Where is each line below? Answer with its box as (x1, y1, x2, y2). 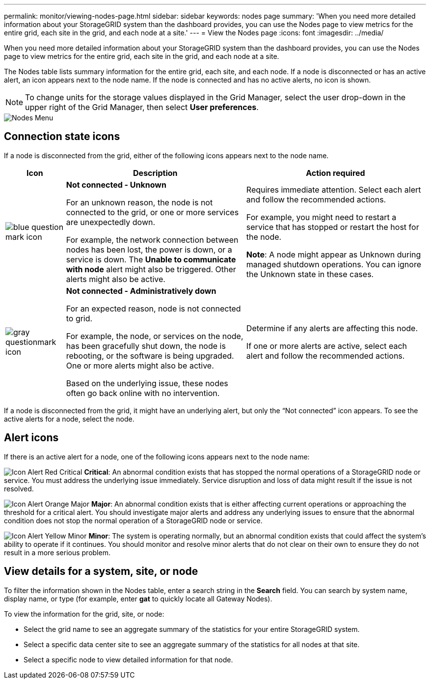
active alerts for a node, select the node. (4, 414, 134, 423)
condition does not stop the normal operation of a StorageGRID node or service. (4, 516, 263, 525)
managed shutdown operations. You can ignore (246, 259, 421, 269)
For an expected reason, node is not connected (66, 303, 241, 313)
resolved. (4, 484, 34, 493)
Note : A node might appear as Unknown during (246, 249, 421, 259)
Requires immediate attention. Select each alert (246, 184, 421, 195)
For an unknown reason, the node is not (66, 197, 213, 207)
